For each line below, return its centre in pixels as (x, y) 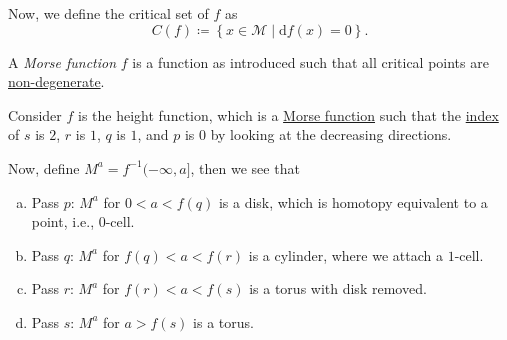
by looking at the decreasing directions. (331, 134)
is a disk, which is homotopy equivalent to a (353, 201)
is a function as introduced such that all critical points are (310, 61)
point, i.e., (63, 221)
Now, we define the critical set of (108, 13)
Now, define (44, 167)
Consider (35, 114)
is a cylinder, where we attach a (345, 254)
